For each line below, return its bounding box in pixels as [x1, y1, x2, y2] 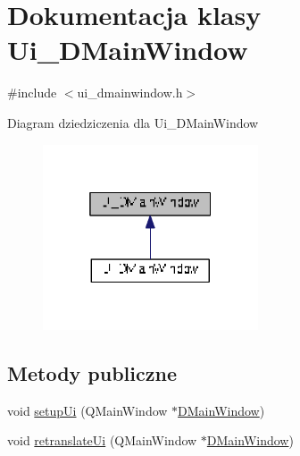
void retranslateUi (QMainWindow [7, 431, 197, 450]
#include [7, 83, 57, 102]
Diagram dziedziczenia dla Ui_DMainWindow [7, 113, 259, 131]
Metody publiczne [7, 359, 177, 386]
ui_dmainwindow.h [77, 83, 183, 102]
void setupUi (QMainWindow [7, 401, 168, 419]
